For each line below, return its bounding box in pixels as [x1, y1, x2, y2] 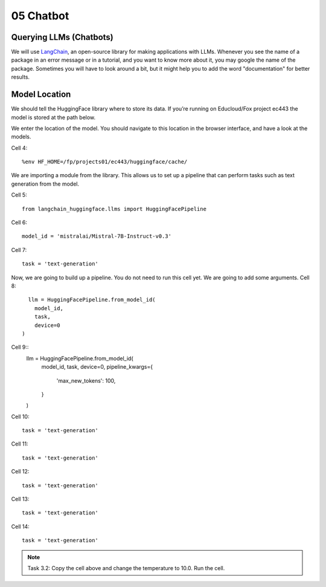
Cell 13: [11, 496, 30, 503]
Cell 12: [11, 468, 30, 475]
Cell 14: [11, 523, 30, 530]
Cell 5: [11, 191, 27, 199]
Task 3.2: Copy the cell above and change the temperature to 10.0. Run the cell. [27, 564, 225, 571]
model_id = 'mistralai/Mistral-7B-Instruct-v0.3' [22, 233, 172, 240]
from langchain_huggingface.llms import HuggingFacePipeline [22, 206, 206, 212]
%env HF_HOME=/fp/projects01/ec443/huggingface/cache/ [22, 158, 188, 166]
